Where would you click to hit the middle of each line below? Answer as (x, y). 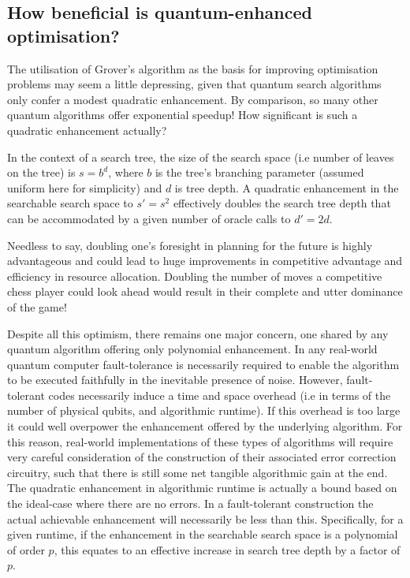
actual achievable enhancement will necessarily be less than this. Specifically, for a (205, 518)
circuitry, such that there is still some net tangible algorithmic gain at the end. (198, 472)
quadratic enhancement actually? (87, 130)
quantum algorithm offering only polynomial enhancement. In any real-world (192, 349)
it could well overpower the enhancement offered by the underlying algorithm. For (205, 426)
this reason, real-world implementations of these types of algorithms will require (200, 441)
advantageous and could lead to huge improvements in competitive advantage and (205, 261)
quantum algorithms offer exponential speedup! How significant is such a (183, 115)
